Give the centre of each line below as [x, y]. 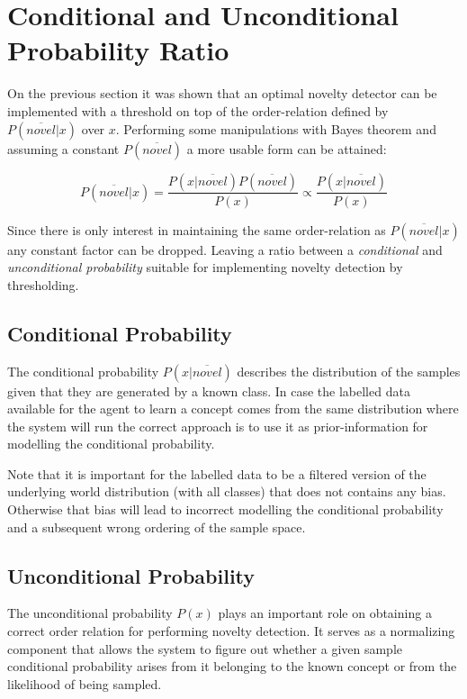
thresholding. [43, 284]
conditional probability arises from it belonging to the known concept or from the [232, 666]
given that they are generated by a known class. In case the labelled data [209, 390]
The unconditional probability [90, 613]
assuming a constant [63, 148]
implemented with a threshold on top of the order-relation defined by [198, 110]
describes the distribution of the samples [349, 371]
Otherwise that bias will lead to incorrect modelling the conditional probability [225, 509]
